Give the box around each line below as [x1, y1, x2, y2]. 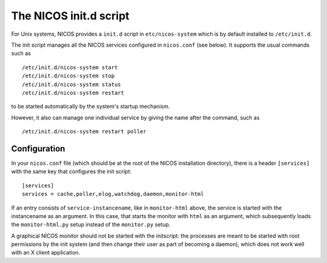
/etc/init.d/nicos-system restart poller [22, 128, 147, 135]
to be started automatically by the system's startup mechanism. [11, 103, 170, 110]
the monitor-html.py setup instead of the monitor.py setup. [11, 221, 171, 228]
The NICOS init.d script [11, 9, 130, 22]
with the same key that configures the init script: [11, 168, 132, 175]
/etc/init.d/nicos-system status [22, 81, 121, 88]
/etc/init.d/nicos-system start [22, 64, 118, 71]
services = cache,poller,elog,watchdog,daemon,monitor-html [22, 191, 204, 198]
